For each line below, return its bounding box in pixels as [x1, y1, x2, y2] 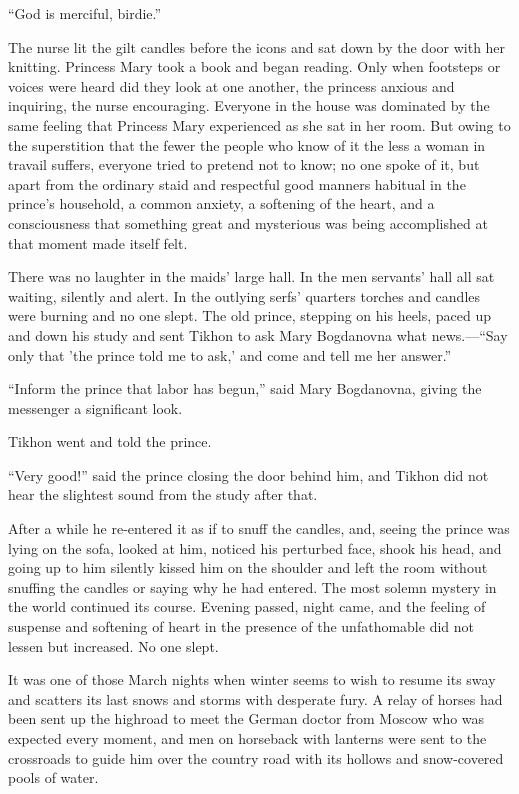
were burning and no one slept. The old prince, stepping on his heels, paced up [8, 305, 492, 326]
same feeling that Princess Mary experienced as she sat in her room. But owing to [8, 114, 511, 135]
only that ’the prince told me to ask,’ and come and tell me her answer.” [8, 344, 452, 365]
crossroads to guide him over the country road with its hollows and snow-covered [8, 747, 504, 768]
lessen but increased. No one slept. [8, 635, 219, 656]
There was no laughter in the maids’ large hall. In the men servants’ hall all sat [8, 266, 495, 287]
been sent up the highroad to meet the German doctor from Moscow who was [8, 708, 485, 729]
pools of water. [8, 767, 99, 788]
